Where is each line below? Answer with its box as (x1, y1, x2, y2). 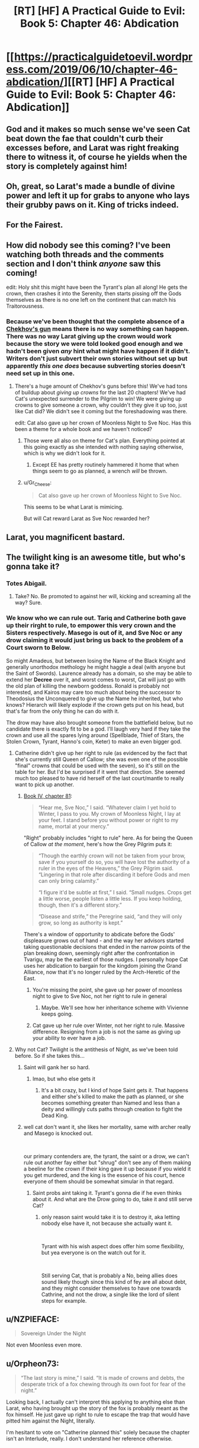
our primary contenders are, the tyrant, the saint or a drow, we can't (23, 1152, 190, 1160)
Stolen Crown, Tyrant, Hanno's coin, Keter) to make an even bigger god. (6, 738, 182, 745)
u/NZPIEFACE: (6, 1315, 60, 1325)
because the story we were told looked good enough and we (6, 340, 183, 348)
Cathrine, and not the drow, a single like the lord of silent (41, 1291, 179, 1298)
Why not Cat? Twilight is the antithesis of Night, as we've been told (14, 1045, 178, 1053)
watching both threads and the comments (6, 249, 164, 259)
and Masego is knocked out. (23, 1130, 93, 1137)
